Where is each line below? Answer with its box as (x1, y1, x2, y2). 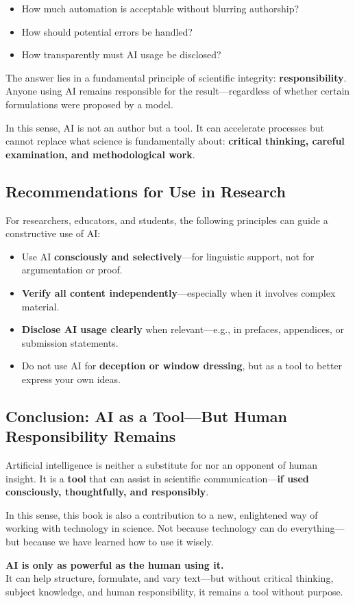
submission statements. (21, 335, 119, 349)
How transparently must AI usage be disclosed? (21, 47, 221, 62)
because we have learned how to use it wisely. (23, 534, 214, 549)
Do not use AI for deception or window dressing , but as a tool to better (21, 358, 343, 373)
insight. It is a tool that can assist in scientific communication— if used (5, 471, 309, 485)
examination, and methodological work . (5, 147, 195, 161)
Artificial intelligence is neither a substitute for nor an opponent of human (5, 458, 318, 472)
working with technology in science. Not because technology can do (5, 521, 288, 535)
